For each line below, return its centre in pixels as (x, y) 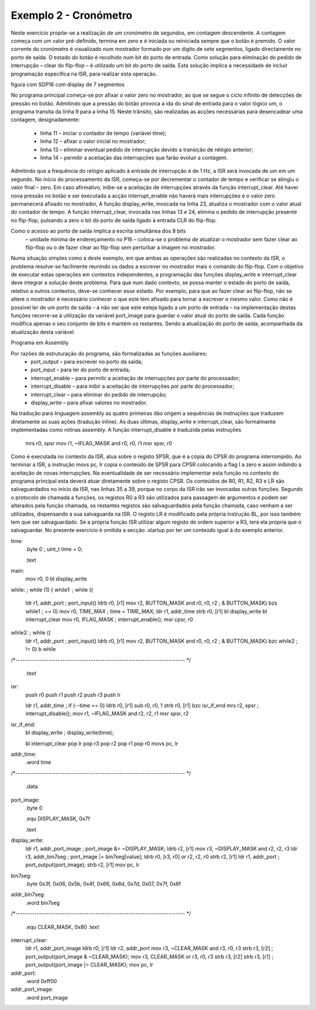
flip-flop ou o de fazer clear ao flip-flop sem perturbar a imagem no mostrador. (121, 247)
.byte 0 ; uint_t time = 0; (54, 549)
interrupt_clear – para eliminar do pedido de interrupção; (99, 394)
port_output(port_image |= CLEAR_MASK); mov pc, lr (89, 965)
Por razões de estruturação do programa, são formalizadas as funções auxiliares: (109, 353)
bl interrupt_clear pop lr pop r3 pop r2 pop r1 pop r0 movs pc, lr (102, 743)
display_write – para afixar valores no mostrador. (89, 402)
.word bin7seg (42, 903)
